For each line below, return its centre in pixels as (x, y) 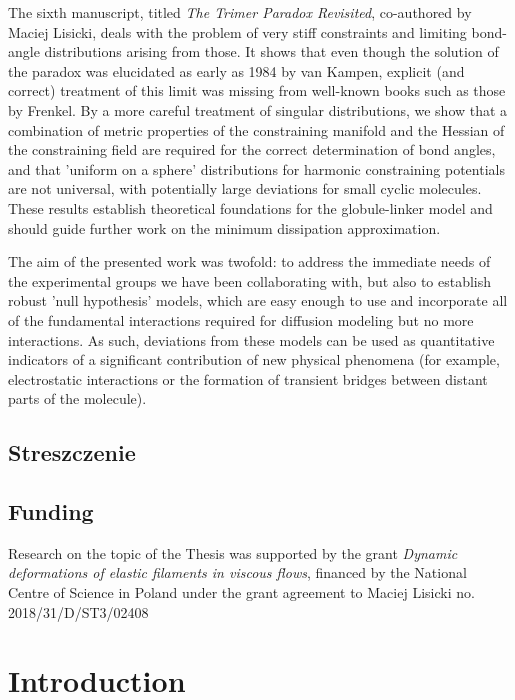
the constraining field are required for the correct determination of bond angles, (252, 149)
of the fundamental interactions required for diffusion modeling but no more (241, 319)
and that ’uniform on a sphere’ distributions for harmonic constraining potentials (256, 168)
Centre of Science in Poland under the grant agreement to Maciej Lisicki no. (241, 592)
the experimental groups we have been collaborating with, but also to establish (250, 280)
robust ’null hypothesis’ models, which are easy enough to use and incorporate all (258, 300)
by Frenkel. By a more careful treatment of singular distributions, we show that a (258, 109)
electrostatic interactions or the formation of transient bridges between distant (248, 378)
